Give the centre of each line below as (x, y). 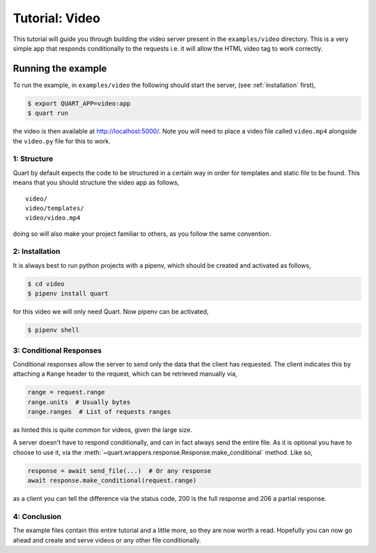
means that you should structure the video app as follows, (96, 183)
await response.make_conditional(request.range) (112, 481)
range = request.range (66, 392)
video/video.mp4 (53, 218)
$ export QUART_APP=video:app (79, 103)
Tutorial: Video (57, 18)
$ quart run (48, 113)
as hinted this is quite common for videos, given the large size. (103, 430)
